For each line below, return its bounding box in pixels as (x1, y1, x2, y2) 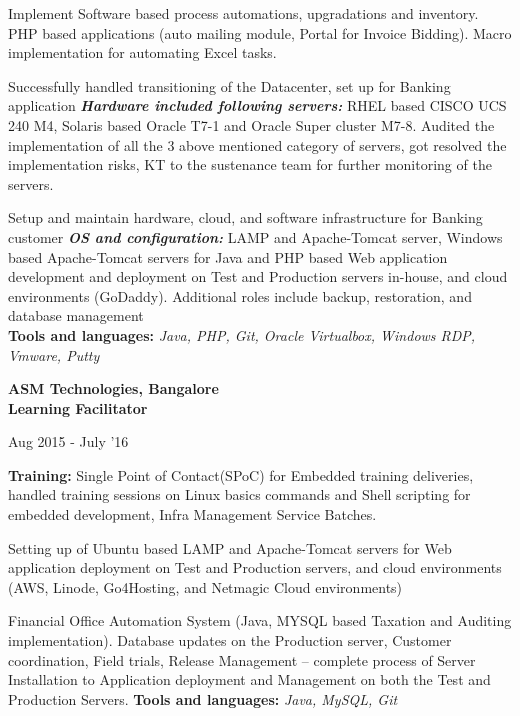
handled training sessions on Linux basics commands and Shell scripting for (8, 484, 471, 505)
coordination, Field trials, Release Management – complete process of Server (8, 649, 476, 670)
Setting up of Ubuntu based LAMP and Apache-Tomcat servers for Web (8, 537, 452, 558)
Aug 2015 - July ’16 (8, 431, 129, 452)
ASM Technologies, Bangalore (8, 378, 219, 399)
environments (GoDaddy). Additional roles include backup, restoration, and (8, 285, 472, 306)
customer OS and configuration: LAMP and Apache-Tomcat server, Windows (8, 226, 503, 247)
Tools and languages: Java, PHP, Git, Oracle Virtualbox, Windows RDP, (8, 324, 476, 345)
